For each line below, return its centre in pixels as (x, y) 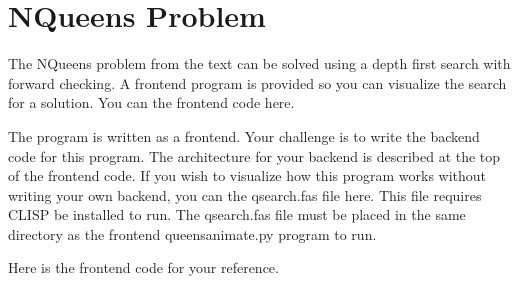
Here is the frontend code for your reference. (143, 267)
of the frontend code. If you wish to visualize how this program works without (247, 175)
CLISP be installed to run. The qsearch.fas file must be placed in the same (237, 214)
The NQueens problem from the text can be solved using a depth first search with (259, 63)
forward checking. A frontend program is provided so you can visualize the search (257, 82)
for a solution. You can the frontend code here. (151, 102)
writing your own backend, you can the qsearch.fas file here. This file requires (245, 194)
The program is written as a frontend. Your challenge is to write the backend (244, 135)
